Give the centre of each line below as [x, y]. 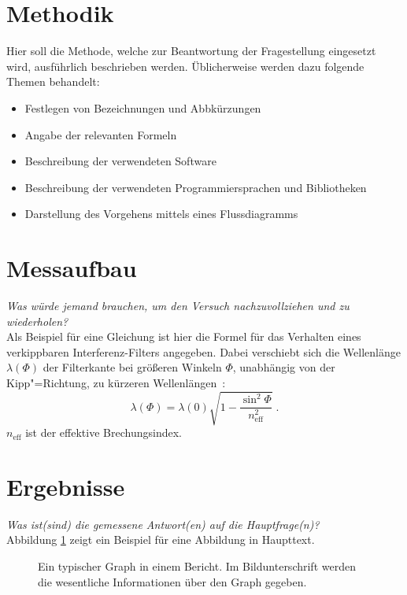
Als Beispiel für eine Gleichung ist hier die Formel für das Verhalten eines [184, 336]
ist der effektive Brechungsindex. [104, 432]
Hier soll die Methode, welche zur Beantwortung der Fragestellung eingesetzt [191, 51]
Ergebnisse [66, 486]
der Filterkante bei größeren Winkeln [132, 367]
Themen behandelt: [53, 81]
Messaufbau [72, 268]
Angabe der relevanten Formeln [101, 134]
